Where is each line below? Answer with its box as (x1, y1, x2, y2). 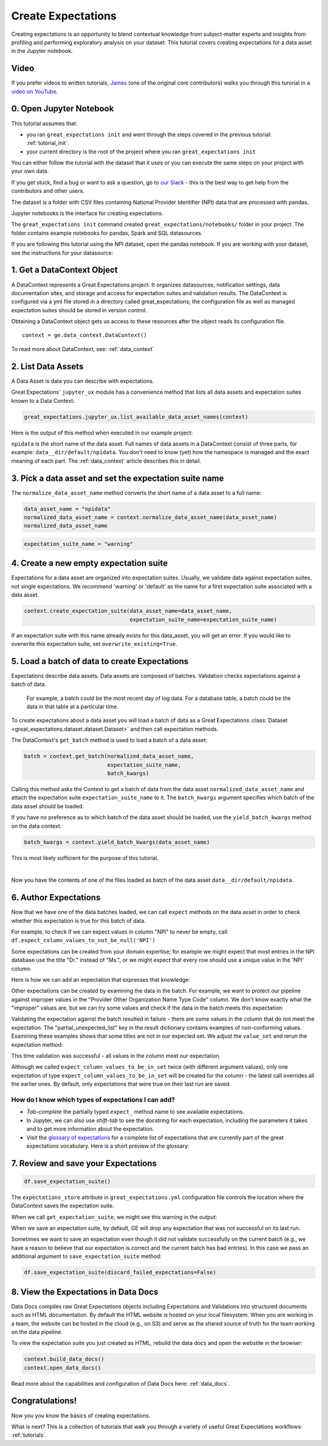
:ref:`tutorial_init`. (26, 139, 69, 147)
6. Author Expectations (11, 892, 101, 903)
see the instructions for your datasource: (11, 249, 114, 256)
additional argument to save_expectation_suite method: (11, 1252, 162, 1260)
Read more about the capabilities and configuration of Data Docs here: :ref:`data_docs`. (11, 1380, 230, 1387)
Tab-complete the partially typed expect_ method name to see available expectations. (26, 1108, 245, 1116)
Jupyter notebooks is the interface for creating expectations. (11, 210, 163, 217)
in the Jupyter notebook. (11, 47, 73, 55)
